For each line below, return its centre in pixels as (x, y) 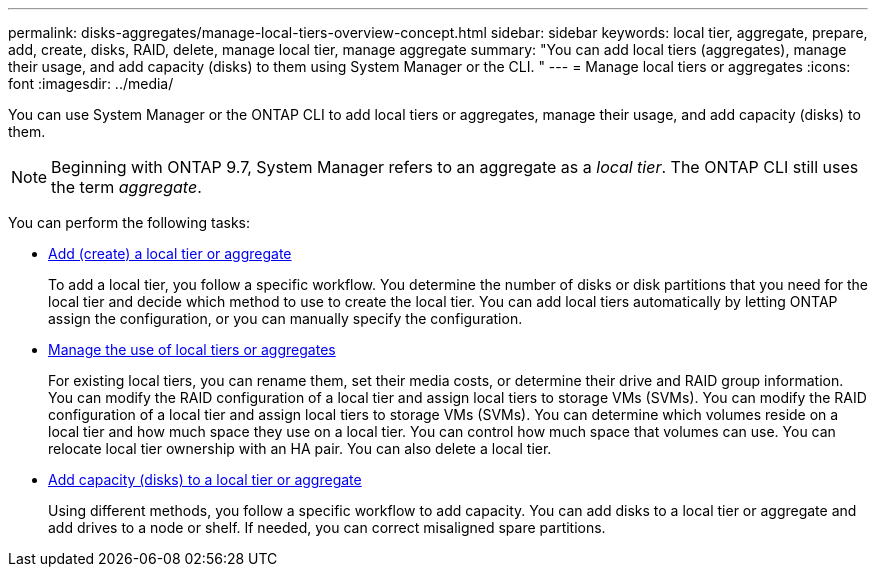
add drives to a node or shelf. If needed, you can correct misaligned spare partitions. (327, 527)
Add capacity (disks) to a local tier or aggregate (205, 479)
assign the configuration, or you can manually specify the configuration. (285, 318)
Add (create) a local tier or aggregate (170, 253)
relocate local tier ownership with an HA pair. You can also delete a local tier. (300, 448)
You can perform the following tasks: (129, 222)
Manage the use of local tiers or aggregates (192, 349)
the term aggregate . (126, 187)
